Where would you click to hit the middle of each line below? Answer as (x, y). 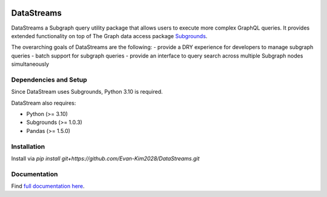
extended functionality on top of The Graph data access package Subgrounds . (109, 36)
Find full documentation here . (48, 186)
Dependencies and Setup (49, 80)
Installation (28, 146)
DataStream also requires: (44, 103)
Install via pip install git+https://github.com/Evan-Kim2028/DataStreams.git (105, 158)
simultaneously (30, 64)
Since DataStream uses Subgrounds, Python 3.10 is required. (87, 92)
